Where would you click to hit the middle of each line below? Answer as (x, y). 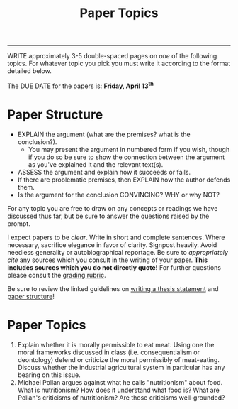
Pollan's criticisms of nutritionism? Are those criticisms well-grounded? (121, 397)
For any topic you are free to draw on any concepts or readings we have (113, 208)
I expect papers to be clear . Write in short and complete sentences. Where (116, 237)
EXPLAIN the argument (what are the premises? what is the (104, 134)
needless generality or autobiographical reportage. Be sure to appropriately (118, 252)
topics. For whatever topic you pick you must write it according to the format (119, 64)
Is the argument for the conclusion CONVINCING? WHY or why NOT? (118, 195)
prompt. (19, 223)
